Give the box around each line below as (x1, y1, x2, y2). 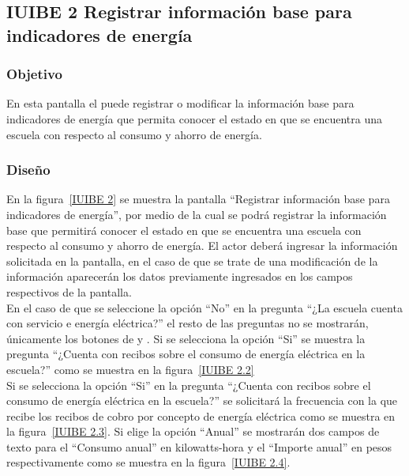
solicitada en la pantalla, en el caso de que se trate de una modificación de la (6, 252, 378, 269)
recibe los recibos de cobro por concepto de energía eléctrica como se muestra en (6, 407, 396, 424)
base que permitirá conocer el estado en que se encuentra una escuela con (6, 221, 362, 238)
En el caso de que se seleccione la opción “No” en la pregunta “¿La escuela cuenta (6, 299, 403, 315)
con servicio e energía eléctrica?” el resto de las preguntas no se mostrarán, (6, 315, 369, 331)
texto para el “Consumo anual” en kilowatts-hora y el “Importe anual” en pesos (6, 438, 392, 455)
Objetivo (6, 64, 62, 84)
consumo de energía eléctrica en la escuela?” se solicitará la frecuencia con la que (6, 392, 398, 409)
